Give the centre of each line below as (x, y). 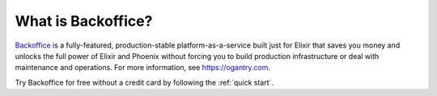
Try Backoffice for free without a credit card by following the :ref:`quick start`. (144, 82)
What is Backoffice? (84, 21)
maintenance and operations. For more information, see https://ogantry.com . (143, 68)
